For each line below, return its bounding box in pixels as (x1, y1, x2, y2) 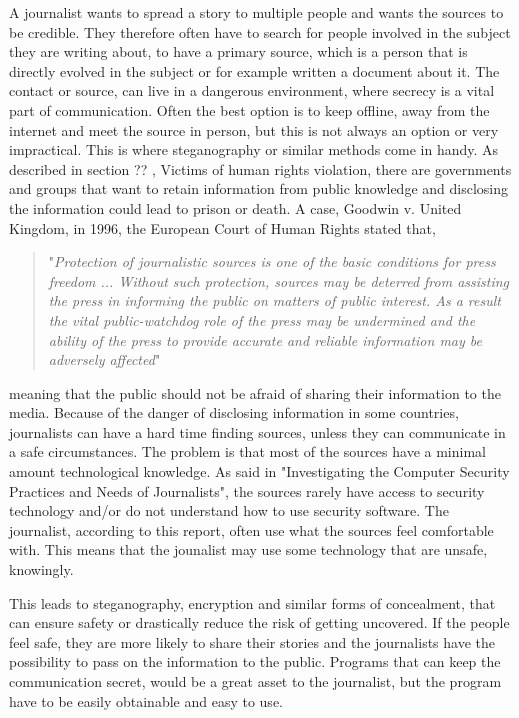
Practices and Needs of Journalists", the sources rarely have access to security (9, 480, 485, 501)
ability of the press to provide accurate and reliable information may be (48, 329, 482, 350)
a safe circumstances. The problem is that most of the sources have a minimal (9, 441, 486, 462)
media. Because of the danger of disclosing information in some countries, (9, 402, 459, 423)
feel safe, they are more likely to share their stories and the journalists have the (9, 631, 495, 652)
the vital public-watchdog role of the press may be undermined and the (48, 309, 476, 330)
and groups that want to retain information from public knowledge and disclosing (9, 178, 508, 199)
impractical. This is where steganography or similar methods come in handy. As (9, 139, 499, 160)
